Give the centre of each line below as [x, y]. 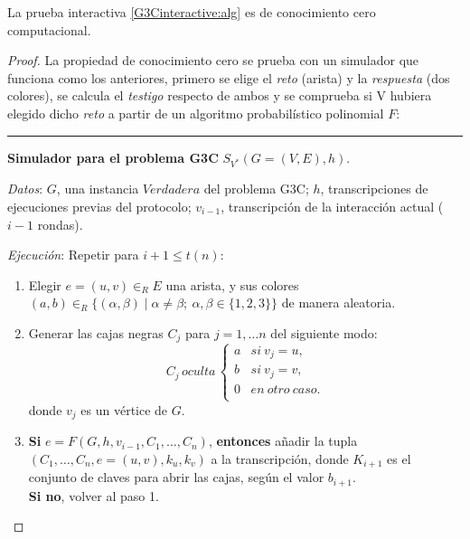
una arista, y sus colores [232, 284]
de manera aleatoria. [338, 303]
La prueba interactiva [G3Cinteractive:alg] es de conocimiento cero [192, 12]
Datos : [25, 189]
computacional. [49, 29]
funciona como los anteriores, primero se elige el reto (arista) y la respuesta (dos [229, 77]
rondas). [60, 224]
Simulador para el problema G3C [113, 157]
